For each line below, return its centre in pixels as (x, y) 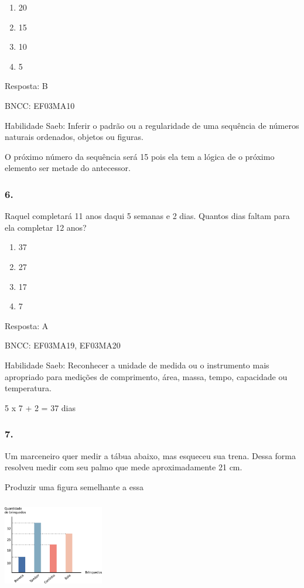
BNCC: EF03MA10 (40, 105)
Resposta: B (26, 86)
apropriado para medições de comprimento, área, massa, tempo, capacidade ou (146, 376)
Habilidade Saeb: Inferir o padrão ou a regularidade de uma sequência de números (152, 125)
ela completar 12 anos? (46, 227)
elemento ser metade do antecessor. (68, 168)
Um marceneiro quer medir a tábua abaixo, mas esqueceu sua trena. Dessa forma (150, 455)
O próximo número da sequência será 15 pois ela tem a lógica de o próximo (140, 156)
